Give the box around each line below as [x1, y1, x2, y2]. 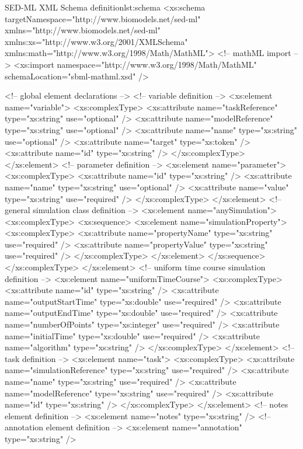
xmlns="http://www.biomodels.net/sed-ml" [5, 24, 161, 36]
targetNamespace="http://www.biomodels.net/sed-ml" [5, 12, 201, 25]
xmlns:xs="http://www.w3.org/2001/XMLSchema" [5, 35, 188, 47]
